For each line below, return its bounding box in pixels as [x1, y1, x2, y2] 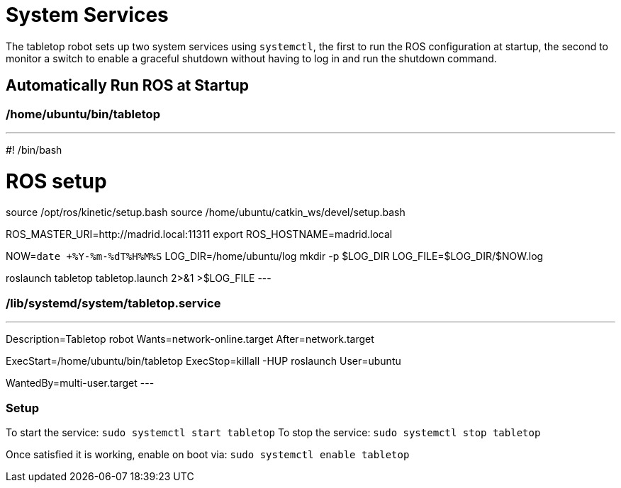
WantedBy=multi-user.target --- [6, 377, 155, 390]
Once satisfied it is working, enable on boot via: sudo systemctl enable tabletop [6, 448, 410, 460]
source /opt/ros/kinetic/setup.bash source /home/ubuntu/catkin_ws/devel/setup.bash [6, 206, 405, 219]
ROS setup [6, 169, 107, 193]
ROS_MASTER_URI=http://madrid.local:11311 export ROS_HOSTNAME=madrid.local [6, 228, 393, 241]
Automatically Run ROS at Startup [6, 76, 249, 95]
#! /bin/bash [6, 143, 62, 156]
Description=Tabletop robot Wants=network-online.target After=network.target [6, 333, 374, 346]
